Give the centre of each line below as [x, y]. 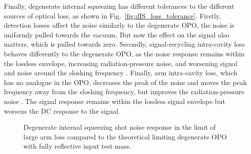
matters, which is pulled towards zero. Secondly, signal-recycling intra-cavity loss [125, 44]
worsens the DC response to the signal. [62, 111]
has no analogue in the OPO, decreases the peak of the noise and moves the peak [125, 82]
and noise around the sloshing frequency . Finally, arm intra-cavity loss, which [121, 73]
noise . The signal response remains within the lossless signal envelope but [115, 101]
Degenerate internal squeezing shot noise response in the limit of [120, 127]
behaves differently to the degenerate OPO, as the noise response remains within [124, 53]
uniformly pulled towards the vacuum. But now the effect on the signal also [117, 34]
